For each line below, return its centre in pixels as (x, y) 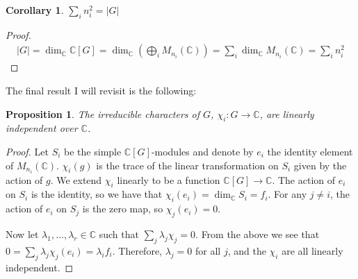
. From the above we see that (258, 234)
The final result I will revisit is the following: (101, 91)
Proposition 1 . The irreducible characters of (103, 113)
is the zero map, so (123, 209)
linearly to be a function (169, 179)
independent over (42, 128)
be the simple (93, 151)
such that (119, 234)
